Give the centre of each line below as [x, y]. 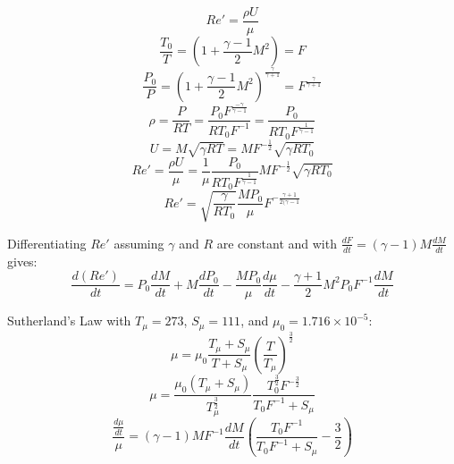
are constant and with [277, 243]
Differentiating [47, 243]
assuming [139, 243]
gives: [22, 261]
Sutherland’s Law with [69, 321]
